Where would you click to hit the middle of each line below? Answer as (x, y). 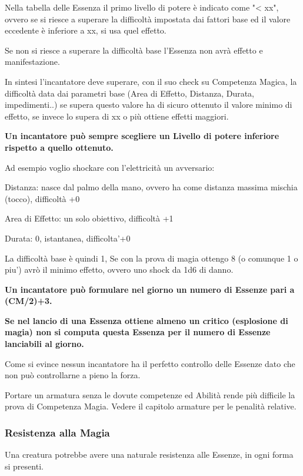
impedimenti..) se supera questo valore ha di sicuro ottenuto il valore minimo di (149, 105)
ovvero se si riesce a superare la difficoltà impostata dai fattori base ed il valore (148, 19)
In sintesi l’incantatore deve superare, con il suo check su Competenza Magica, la (151, 81)
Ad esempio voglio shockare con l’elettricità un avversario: (110, 167)
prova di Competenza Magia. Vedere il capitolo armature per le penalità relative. (151, 406)
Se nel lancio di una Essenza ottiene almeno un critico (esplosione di (146, 320)
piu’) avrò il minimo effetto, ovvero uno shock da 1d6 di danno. (119, 270)
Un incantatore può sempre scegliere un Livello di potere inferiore (142, 136)
